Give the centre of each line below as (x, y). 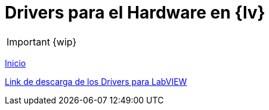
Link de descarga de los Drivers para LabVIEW (96, 81)
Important (28, 42)
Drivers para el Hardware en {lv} (135, 13)
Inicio (16, 63)
